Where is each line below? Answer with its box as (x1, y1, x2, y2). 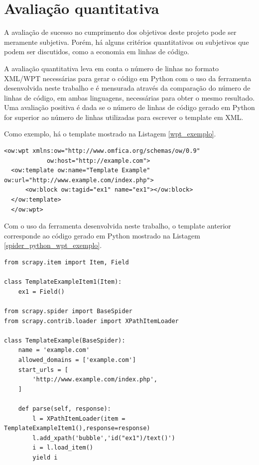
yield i (32, 454, 58, 461)
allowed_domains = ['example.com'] (18, 356, 136, 363)
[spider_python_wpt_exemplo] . (4, 240, 102, 250)
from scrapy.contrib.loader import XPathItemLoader (4, 317, 179, 325)
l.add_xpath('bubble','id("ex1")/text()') (32, 434, 175, 442)
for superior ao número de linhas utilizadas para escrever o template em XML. (4, 112, 244, 122)
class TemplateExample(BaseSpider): (4, 337, 126, 344)
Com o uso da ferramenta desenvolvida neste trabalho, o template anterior (4, 221, 231, 231)
